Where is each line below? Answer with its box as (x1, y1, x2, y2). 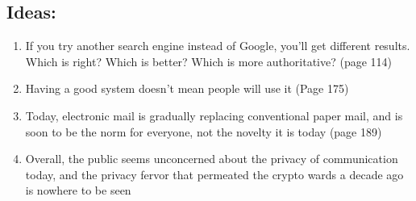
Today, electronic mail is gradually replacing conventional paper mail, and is (25, 107, 403, 124)
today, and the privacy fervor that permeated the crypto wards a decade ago (25, 165, 404, 182)
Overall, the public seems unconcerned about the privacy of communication (25, 150, 398, 167)
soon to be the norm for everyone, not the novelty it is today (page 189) (25, 123, 382, 140)
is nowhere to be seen (25, 182, 131, 199)
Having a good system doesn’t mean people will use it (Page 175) (25, 80, 349, 97)
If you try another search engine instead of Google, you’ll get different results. (25, 37, 410, 54)
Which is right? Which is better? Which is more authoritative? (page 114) (25, 52, 393, 69)
